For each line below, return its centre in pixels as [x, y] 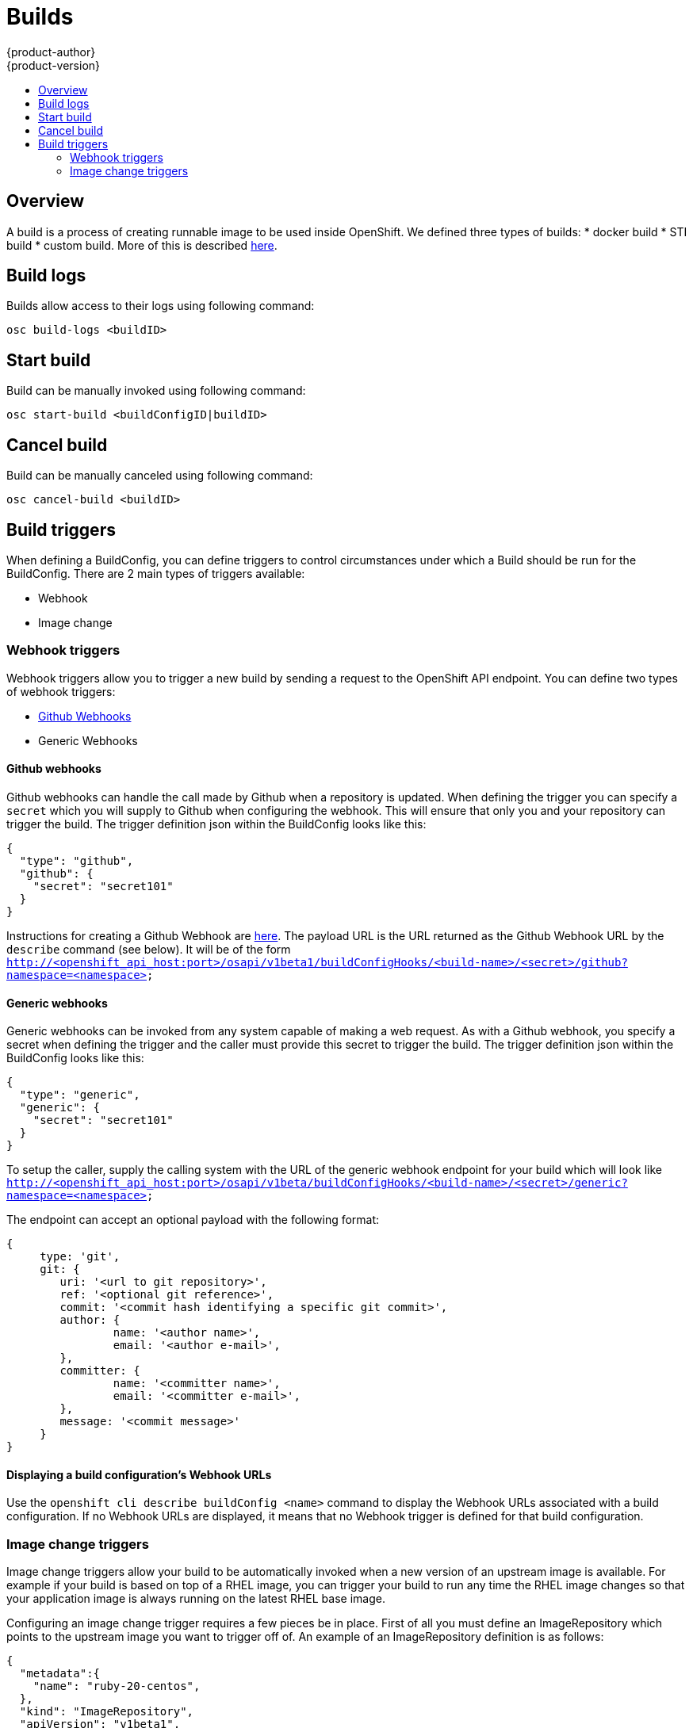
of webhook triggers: [61, 691]
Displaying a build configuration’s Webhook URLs [139, 1474]
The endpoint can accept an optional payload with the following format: [193, 1220]
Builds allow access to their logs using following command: [161, 306]
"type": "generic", [80, 1095]
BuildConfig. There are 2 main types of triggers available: [156, 573]
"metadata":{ [60, 1674]
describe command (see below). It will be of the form [149, 949]
